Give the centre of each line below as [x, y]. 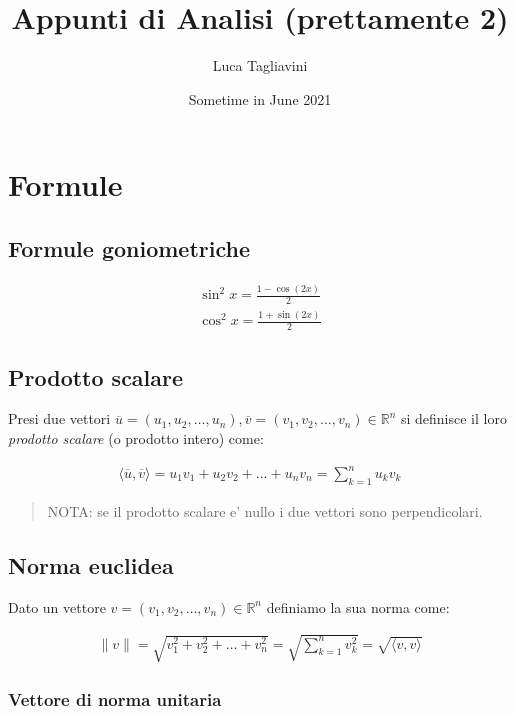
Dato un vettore [57, 606]
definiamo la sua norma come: [358, 606]
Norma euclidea [91, 564]
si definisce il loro [453, 418]
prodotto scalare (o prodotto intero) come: [136, 437]
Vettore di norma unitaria [115, 699]
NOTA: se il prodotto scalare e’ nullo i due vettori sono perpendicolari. [265, 510]
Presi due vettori [59, 418]
